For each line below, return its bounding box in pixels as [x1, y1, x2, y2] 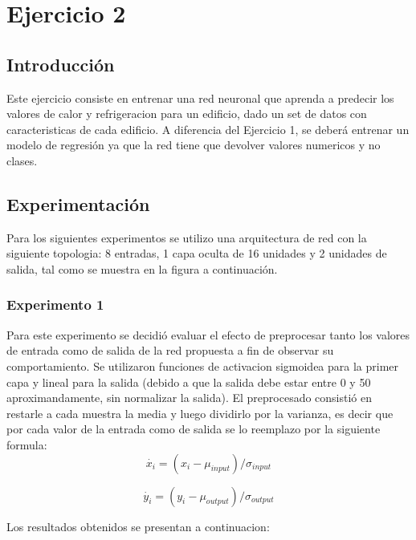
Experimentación [6, 191, 150, 216]
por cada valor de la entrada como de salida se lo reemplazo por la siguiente [6, 420, 381, 437]
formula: [6, 436, 47, 453]
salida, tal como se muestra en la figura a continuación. [6, 260, 278, 277]
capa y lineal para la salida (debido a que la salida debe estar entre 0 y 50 [6, 373, 371, 390]
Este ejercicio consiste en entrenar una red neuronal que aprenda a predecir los [6, 89, 394, 106]
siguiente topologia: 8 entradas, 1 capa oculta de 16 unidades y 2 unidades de [6, 245, 387, 262]
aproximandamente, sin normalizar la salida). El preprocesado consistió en [6, 389, 373, 406]
